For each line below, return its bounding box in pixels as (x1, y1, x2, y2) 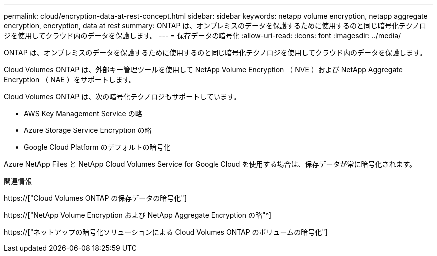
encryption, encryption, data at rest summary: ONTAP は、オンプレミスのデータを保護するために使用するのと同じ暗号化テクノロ (4, 21, 427, 30)
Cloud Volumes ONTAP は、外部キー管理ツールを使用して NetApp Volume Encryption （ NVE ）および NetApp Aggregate (4, 65, 403, 74)
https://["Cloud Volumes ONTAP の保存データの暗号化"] (4, 194, 187, 202)
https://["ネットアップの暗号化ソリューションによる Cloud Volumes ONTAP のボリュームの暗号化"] (4, 228, 328, 236)
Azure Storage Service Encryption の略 (24, 126, 152, 134)
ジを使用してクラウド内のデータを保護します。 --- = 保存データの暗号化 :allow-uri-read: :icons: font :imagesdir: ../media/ (4, 31, 401, 40)
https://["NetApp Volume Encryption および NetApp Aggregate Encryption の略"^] (4, 211, 272, 219)
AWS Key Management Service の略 (24, 109, 142, 118)
